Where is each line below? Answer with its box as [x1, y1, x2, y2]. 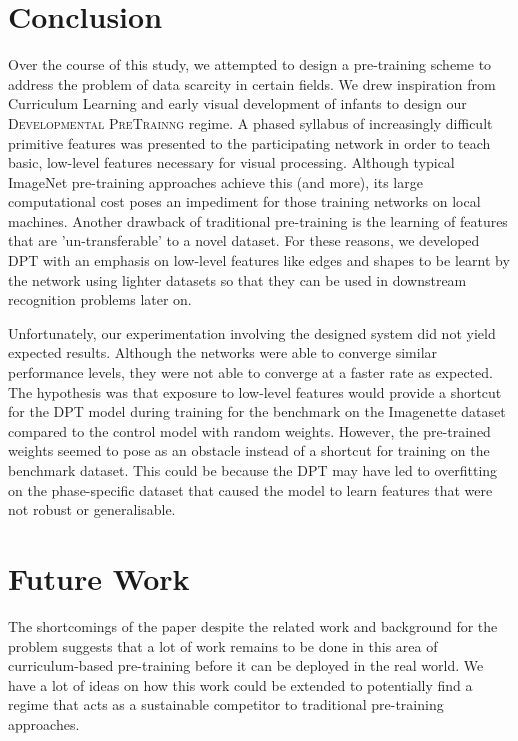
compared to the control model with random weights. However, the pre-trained [8, 420, 491, 441]
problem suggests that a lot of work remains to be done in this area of [8, 635, 438, 656]
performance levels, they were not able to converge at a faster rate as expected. [8, 362, 493, 383]
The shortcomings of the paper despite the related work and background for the [8, 615, 498, 636]
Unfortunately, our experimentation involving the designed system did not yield [8, 322, 496, 343]
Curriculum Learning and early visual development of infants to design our [8, 93, 467, 114]
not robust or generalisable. [8, 499, 176, 520]
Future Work [8, 557, 190, 598]
